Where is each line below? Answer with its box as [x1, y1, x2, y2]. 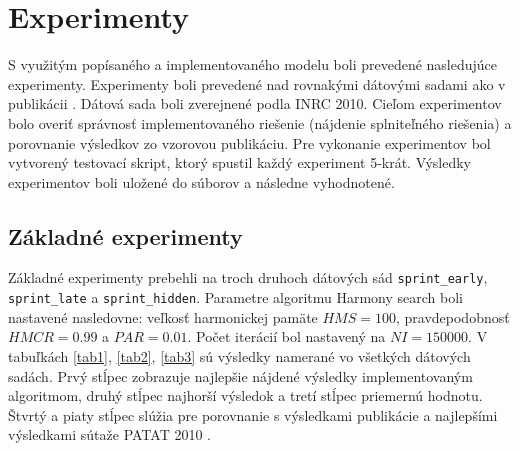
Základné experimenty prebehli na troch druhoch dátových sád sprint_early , [8, 267, 488, 288]
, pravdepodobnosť [395, 306, 510, 327]
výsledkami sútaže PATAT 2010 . [8, 424, 211, 445]
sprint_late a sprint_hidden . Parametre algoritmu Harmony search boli [8, 287, 464, 308]
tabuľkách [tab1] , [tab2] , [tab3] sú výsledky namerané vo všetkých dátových [8, 345, 471, 366]
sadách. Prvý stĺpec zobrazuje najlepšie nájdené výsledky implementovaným [8, 365, 473, 386]
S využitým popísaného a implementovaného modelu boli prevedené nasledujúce [8, 54, 498, 75]
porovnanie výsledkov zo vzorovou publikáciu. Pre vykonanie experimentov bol [8, 132, 491, 153]
